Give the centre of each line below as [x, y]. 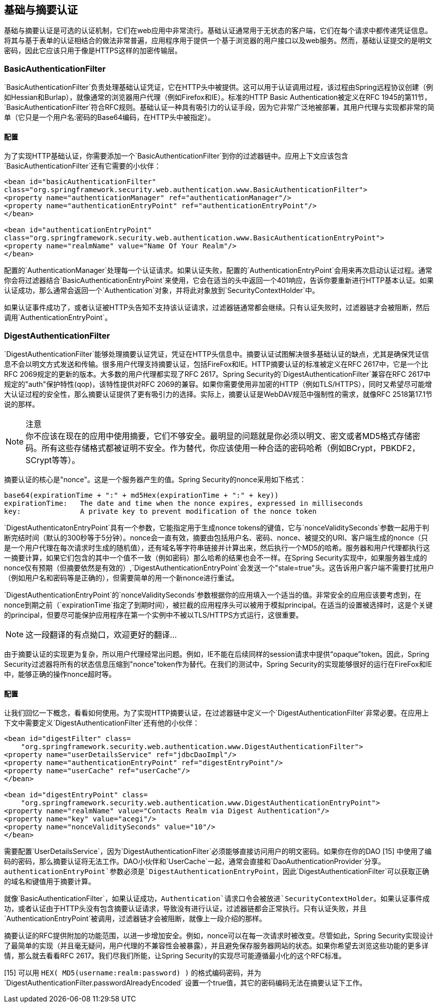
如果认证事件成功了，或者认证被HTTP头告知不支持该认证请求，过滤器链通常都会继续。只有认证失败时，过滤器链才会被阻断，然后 [217, 308]
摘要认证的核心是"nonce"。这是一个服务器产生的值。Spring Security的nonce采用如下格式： [155, 480]
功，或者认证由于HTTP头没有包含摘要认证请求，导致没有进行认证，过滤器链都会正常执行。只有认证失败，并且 [185, 909]
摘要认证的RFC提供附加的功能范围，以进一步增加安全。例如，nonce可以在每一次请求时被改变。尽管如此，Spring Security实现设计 [219, 936]
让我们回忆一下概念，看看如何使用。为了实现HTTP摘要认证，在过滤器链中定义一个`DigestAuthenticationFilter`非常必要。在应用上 [216, 713]
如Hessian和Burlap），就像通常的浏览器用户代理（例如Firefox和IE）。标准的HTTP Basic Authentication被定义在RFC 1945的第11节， [218, 97]
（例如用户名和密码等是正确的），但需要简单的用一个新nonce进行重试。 [122, 578]
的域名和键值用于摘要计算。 [50, 882]
